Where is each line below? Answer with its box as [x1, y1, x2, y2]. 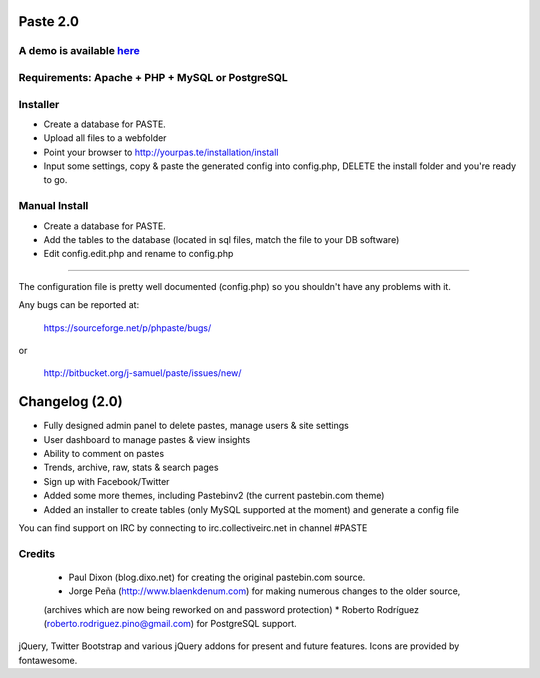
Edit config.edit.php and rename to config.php [43, 248, 234, 260]
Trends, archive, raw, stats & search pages [43, 461, 219, 474]
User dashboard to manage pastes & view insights [43, 433, 251, 445]
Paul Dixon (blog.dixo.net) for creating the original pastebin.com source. [68, 571, 366, 583]
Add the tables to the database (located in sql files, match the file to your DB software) [43, 233, 400, 245]
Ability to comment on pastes [43, 448, 165, 460]
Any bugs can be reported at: [18, 299, 140, 311]
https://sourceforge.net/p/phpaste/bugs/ [43, 321, 212, 334]
